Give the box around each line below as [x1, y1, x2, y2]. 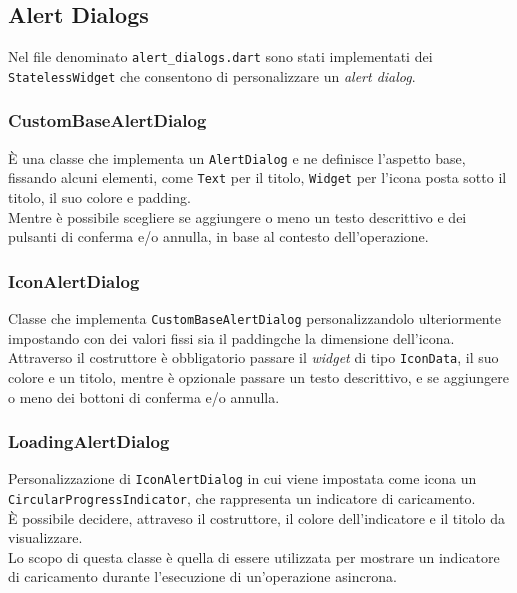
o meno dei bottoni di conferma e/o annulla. [8, 386, 280, 407]
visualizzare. [8, 527, 83, 548]
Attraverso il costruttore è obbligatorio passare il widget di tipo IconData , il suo [8, 347, 499, 368]
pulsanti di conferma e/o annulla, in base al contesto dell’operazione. [8, 226, 429, 247]
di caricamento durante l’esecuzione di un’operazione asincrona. [8, 566, 397, 587]
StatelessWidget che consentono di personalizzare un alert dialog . [8, 65, 416, 86]
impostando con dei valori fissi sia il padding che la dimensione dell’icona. [8, 327, 455, 348]
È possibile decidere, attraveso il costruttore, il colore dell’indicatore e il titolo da [8, 507, 505, 528]
